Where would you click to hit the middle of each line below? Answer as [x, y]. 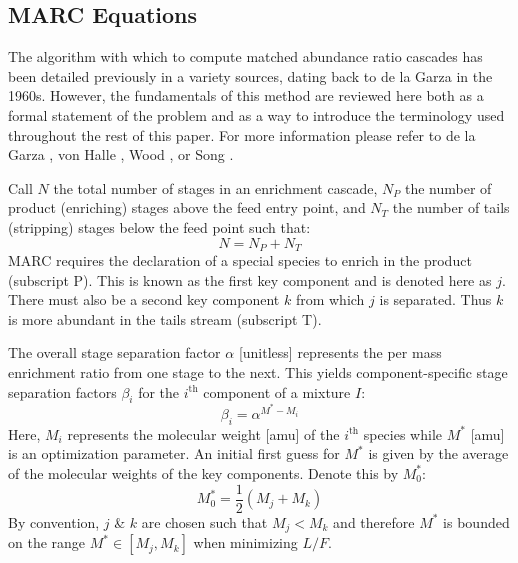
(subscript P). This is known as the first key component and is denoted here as [250, 279]
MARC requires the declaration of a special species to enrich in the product [240, 260]
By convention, [54, 521]
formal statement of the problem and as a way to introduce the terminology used [256, 114]
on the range [47, 542]
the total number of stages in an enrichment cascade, [215, 187]
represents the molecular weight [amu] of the [203, 433]
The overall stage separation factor [114, 352]
